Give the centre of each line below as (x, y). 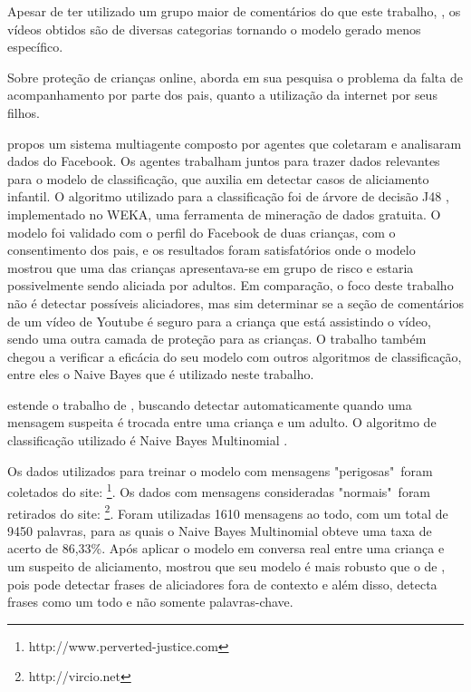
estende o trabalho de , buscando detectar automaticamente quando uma (210, 404)
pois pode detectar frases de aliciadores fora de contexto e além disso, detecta (222, 584)
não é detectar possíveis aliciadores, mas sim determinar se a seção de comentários (235, 302)
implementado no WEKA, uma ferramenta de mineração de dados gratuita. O (224, 214)
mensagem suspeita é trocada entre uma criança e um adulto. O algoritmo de (222, 422)
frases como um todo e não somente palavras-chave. (150, 602)
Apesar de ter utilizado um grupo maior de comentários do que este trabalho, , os (234, 11)
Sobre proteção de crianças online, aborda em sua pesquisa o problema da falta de (235, 77)
